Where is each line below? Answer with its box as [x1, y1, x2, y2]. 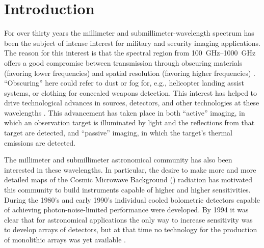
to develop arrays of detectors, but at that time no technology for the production [4, 224, 257, 235]
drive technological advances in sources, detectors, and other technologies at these [4, 97, 259, 108]
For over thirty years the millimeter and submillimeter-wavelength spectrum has [4, 27, 254, 38]
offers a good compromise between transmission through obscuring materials [4, 57, 243, 68]
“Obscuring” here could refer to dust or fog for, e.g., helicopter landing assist [4, 77, 244, 88]
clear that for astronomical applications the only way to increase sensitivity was [4, 214, 253, 225]
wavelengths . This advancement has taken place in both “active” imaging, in [4, 107, 245, 118]
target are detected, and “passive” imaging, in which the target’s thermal [4, 127, 232, 138]
